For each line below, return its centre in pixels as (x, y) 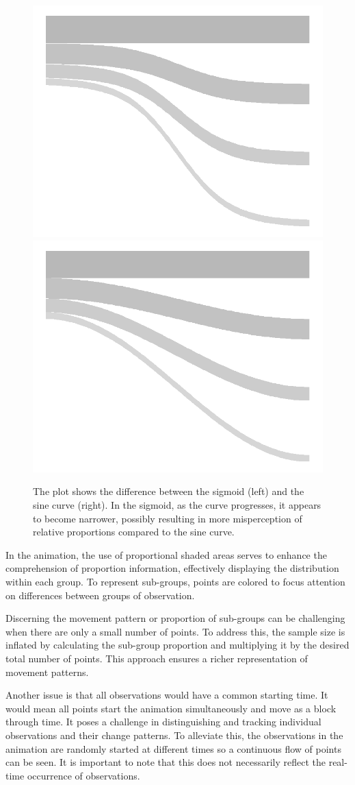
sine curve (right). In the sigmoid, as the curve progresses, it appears (177, 505)
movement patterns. (47, 672)
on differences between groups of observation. (100, 595)
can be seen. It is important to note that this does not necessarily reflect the (166, 762)
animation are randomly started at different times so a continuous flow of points (173, 748)
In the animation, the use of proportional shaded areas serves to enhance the (166, 554)
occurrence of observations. (83, 775)
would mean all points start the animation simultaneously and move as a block (171, 708)
